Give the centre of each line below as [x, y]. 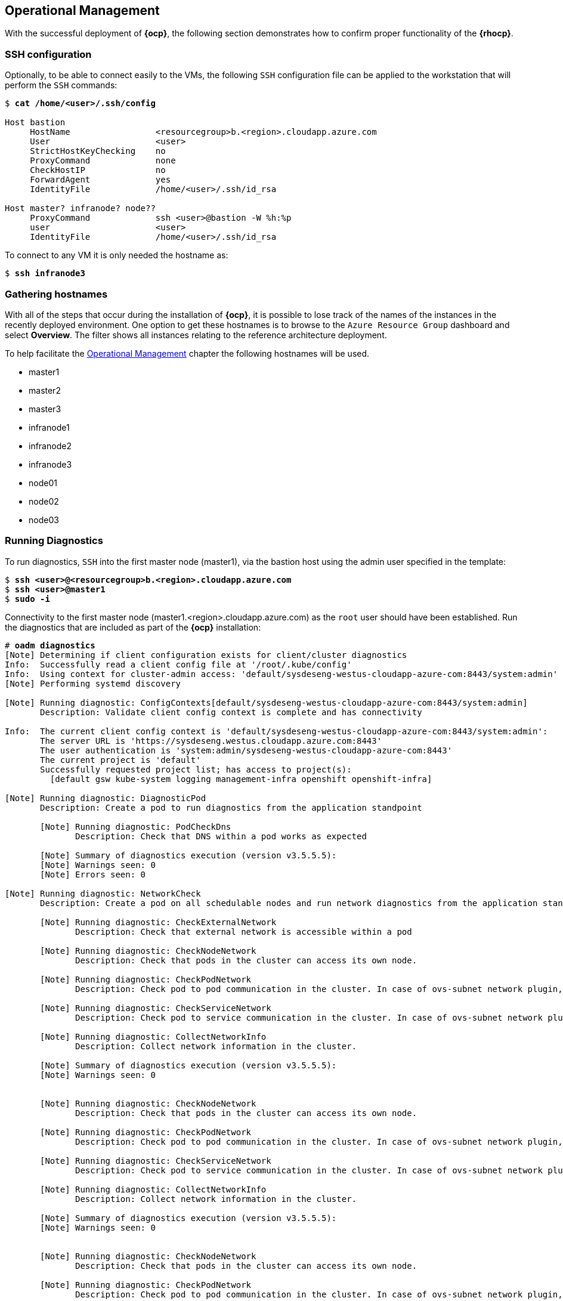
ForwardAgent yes [100, 180]
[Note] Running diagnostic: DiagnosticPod [106, 798]
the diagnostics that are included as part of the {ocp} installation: [133, 627]
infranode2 [50, 446]
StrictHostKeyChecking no [98, 151]
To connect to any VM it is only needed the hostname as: [117, 255]
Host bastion [35, 123]
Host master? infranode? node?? [80, 208]
